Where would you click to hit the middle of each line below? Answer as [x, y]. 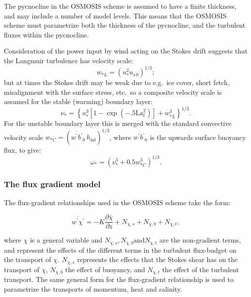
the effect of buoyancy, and [105, 269]
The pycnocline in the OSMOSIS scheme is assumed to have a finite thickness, [120, 6]
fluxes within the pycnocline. [47, 34]
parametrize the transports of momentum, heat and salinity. [93, 288]
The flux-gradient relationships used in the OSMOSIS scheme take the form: [117, 202]
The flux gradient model [52, 184]
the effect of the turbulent [200, 269]
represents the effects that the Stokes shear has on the [157, 259]
